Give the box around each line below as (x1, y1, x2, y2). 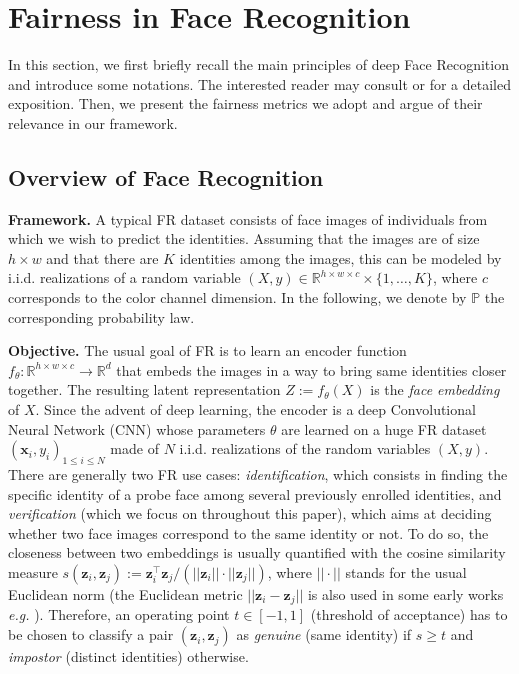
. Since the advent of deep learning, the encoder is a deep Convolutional (35, 399, 476, 420)
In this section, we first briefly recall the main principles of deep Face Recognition (8, 54, 509, 75)
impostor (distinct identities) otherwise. (8, 646, 249, 667)
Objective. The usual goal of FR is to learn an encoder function (8, 340, 407, 361)
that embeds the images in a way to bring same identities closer (116, 359, 507, 380)
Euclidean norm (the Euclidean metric (8, 584, 243, 604)
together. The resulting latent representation (8, 379, 281, 400)
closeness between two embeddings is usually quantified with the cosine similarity (8, 542, 506, 563)
